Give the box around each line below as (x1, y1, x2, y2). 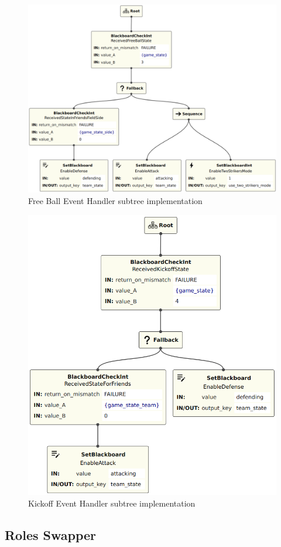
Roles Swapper (5, 525, 97, 543)
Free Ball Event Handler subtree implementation (28, 195, 203, 207)
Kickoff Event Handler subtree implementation (28, 497, 196, 509)
